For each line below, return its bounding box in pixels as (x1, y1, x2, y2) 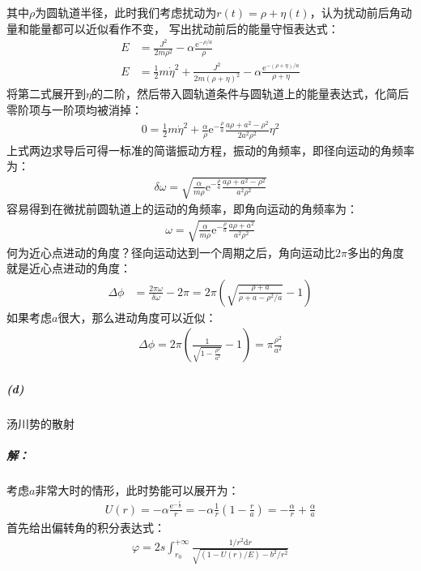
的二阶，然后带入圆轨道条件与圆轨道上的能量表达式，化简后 (91, 85, 409, 102)
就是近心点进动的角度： (6, 260, 131, 277)
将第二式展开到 (6, 85, 86, 102)
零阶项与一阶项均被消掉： (6, 101, 142, 118)
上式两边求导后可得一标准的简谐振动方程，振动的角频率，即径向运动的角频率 (6, 141, 415, 158)
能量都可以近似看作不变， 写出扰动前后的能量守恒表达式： (28, 19, 339, 36)
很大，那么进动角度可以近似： (57, 308, 217, 325)
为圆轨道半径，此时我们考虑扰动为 (35, 4, 217, 20)
